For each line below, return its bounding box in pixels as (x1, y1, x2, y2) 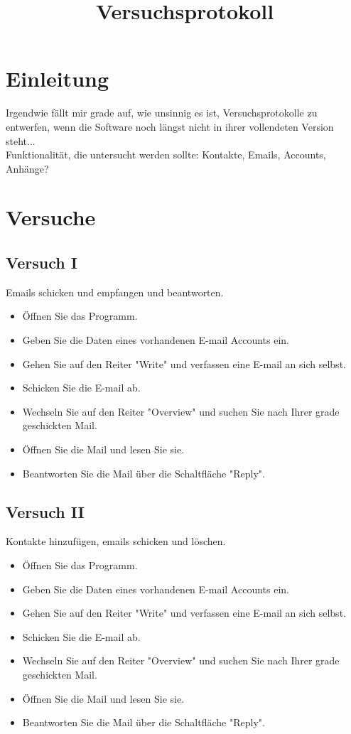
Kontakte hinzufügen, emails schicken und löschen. (6, 534, 226, 549)
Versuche (6, 203, 96, 232)
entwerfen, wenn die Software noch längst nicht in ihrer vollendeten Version (6, 119, 334, 134)
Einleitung (6, 64, 109, 93)
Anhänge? (6, 161, 49, 176)
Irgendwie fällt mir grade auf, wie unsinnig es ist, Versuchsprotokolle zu (6, 105, 318, 120)
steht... (6, 133, 36, 148)
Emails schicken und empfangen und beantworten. (6, 284, 224, 299)
